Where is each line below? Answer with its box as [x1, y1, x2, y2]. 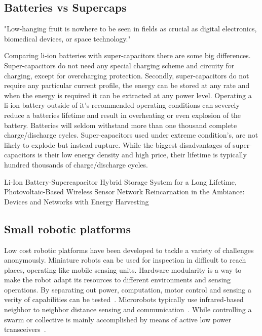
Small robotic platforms [4, 221, 131, 236]
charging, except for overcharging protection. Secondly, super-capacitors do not [4, 70, 249, 80]
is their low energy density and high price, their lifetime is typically [38, 149, 247, 160]
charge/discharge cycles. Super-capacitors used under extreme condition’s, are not [4, 130, 258, 140]
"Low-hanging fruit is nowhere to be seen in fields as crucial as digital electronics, [4, 23, 257, 34]
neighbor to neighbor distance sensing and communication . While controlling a [4, 304, 252, 315]
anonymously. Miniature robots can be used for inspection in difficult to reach [4, 255, 246, 265]
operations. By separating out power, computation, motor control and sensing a [4, 284, 251, 295]
